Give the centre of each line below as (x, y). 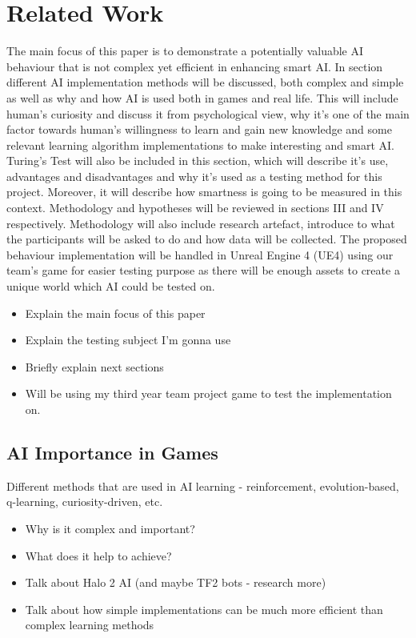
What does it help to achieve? (98, 555)
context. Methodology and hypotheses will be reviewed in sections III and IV (195, 208)
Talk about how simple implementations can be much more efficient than (204, 609)
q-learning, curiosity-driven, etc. (85, 502)
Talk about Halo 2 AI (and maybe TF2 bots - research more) (176, 582)
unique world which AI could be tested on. (111, 286)
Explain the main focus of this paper (115, 313)
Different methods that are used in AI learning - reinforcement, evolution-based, (203, 486)
